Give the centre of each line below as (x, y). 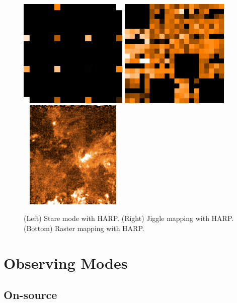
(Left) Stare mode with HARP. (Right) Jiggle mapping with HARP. (129, 218)
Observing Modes (66, 262)
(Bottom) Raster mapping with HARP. (84, 228)
